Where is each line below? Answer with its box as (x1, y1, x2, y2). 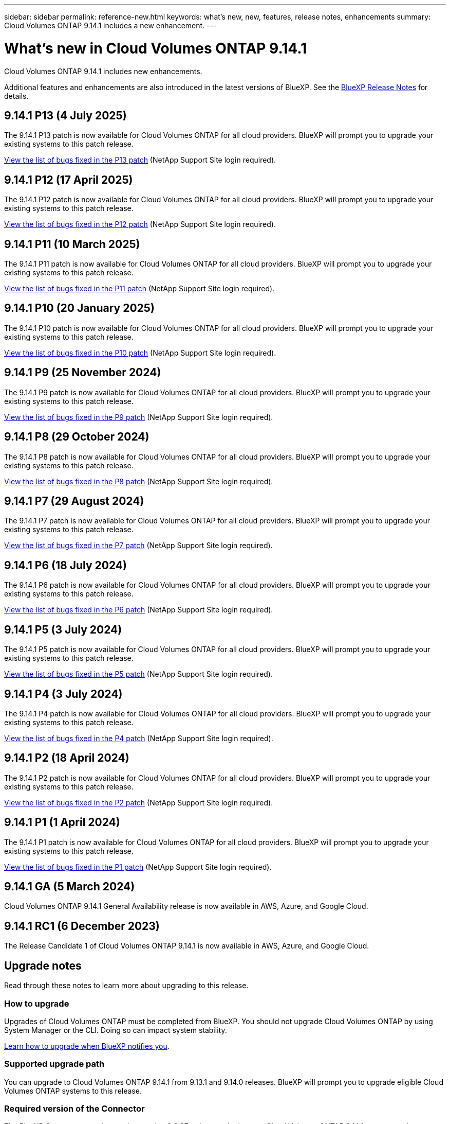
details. (4, 91, 29, 100)
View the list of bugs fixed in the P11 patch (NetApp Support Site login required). (4, 284, 275, 293)
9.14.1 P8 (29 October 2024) (4, 430, 149, 444)
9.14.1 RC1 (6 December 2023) (4, 919, 160, 933)
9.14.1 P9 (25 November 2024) (4, 366, 161, 379)
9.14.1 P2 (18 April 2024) (4, 751, 129, 765)
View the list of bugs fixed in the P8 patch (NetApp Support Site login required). (4, 477, 273, 486)
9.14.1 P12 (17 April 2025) (4, 173, 133, 186)
